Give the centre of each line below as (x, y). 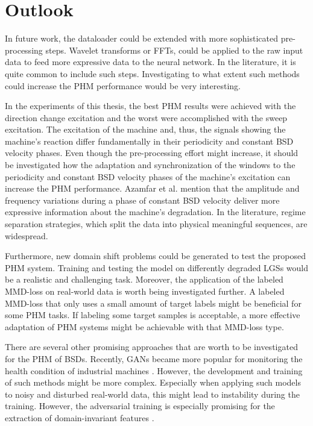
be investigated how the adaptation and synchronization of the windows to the (150, 165)
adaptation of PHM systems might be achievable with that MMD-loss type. (144, 326)
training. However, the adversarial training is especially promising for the (140, 406)
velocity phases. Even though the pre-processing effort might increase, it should (152, 153)
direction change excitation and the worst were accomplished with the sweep (146, 117)
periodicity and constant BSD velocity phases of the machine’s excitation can (148, 176)
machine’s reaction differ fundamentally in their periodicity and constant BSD (149, 141)
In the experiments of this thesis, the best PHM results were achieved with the (150, 106)
